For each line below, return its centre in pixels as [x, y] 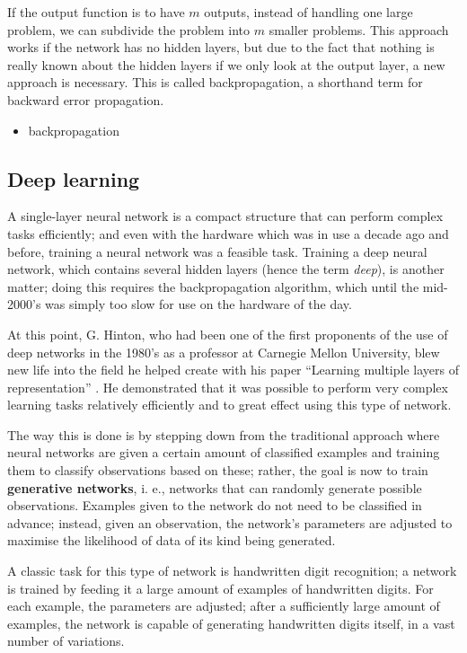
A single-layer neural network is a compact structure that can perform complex [225, 216]
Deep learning [74, 178]
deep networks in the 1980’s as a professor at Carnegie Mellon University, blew [224, 352]
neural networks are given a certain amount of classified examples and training [224, 452]
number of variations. [66, 641]
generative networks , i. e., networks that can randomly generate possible [215, 487]
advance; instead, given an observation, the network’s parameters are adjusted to [230, 522]
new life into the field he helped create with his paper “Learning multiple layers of [233, 370]
